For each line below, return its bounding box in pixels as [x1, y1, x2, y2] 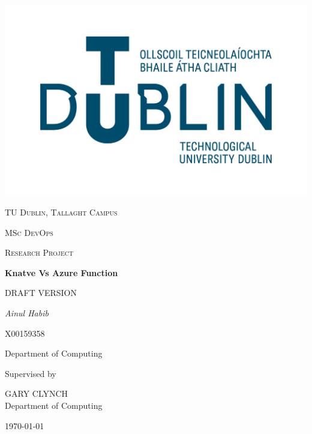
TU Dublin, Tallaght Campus [5, 206, 118, 219]
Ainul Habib [5, 307, 49, 319]
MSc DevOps [5, 226, 53, 238]
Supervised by [5, 367, 56, 379]
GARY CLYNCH [5, 387, 68, 400]
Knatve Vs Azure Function [5, 266, 118, 279]
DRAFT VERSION [5, 286, 77, 299]
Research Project [5, 246, 74, 259]
